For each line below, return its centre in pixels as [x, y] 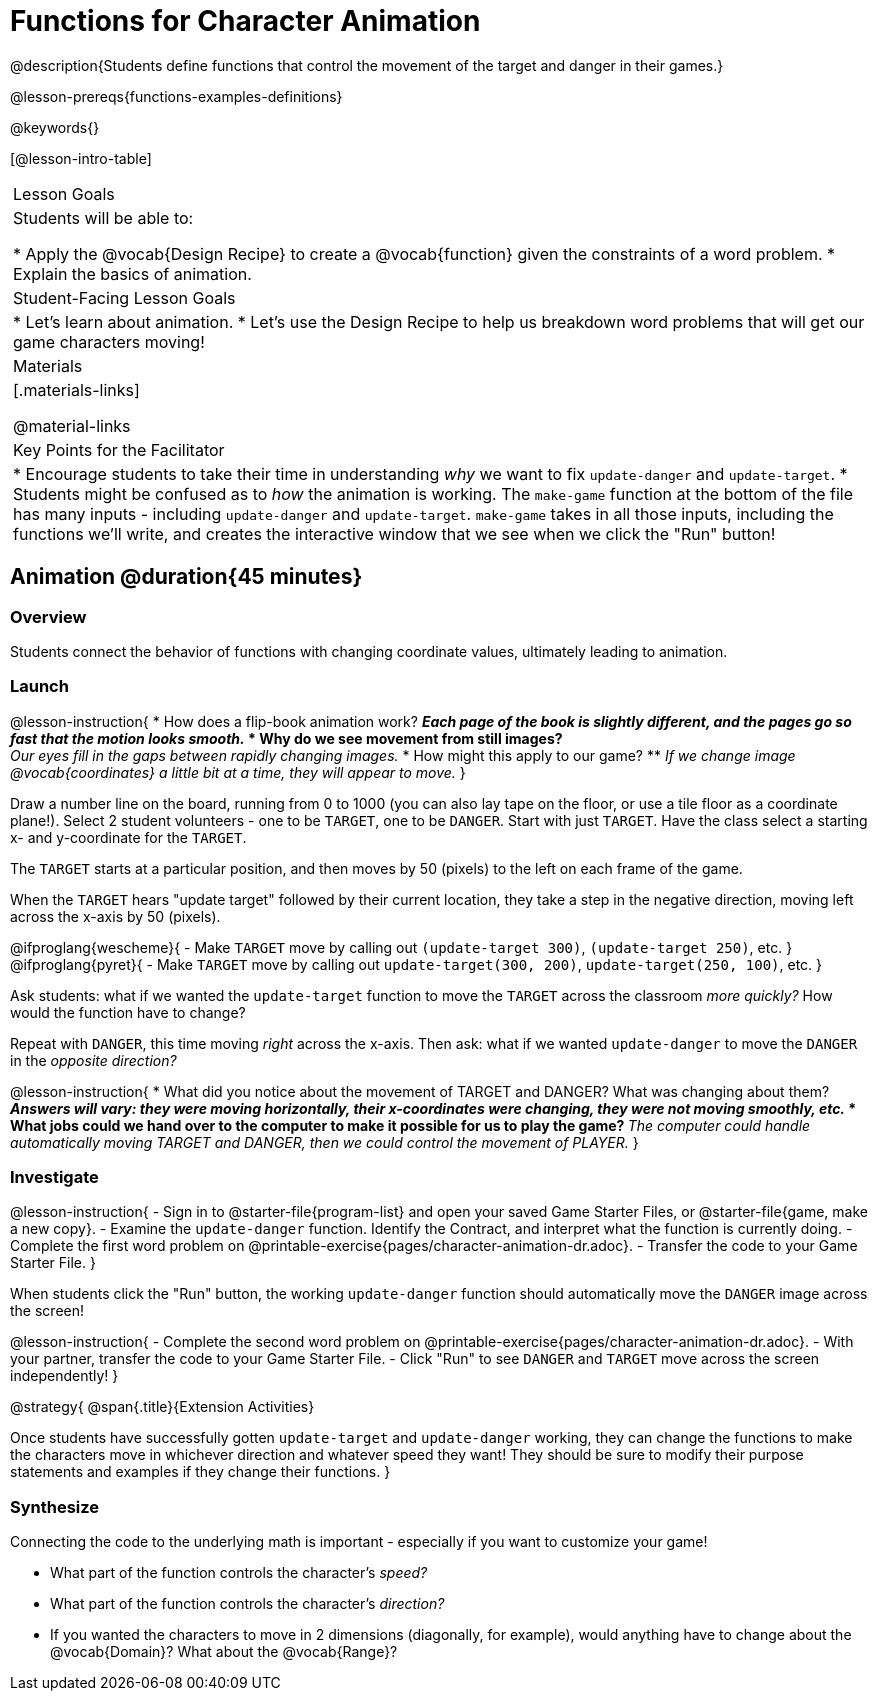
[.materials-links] [76, 389]
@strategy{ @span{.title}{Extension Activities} [162, 1407]
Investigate [54, 1177]
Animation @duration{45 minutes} [186, 577]
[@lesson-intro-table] [81, 158]
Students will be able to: [103, 217]
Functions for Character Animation [245, 21]
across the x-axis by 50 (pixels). [115, 916]
